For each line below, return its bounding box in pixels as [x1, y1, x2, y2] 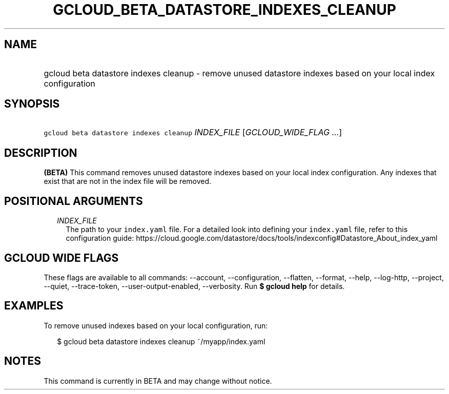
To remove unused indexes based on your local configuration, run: [44, 321, 268, 330]
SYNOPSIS [4, 97, 60, 111]
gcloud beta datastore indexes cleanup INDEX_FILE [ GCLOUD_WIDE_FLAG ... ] [44, 127, 342, 138]
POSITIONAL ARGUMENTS [4, 194, 143, 208]
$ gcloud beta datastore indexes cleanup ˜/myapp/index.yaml [57, 337, 266, 346]
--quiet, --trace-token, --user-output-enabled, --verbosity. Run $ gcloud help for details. [44, 281, 345, 291]
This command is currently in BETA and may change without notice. [44, 376, 272, 385]
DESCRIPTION [4, 146, 77, 159]
